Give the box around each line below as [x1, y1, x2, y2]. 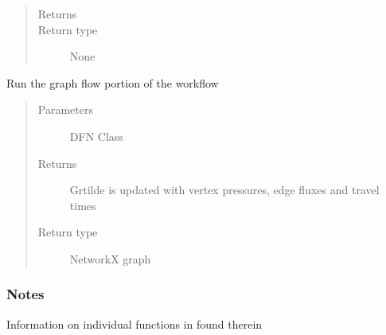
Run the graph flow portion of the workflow [6, 74, 219, 91]
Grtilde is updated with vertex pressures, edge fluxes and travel [69, 181, 380, 198]
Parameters [37, 101, 93, 118]
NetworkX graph [69, 250, 151, 267]
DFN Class [69, 127, 123, 144]
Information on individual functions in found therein [6, 315, 263, 332]
